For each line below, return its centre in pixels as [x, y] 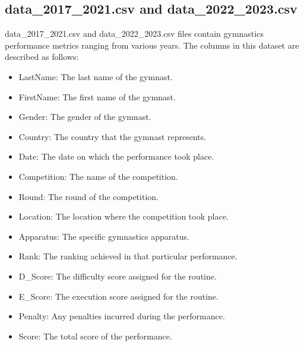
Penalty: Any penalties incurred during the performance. [122, 316]
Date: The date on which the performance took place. [116, 156]
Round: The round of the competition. [88, 196]
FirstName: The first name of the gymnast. [97, 96]
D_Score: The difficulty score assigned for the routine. [118, 276]
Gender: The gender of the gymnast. [85, 117]
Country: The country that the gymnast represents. [113, 136]
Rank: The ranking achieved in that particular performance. [128, 256]
